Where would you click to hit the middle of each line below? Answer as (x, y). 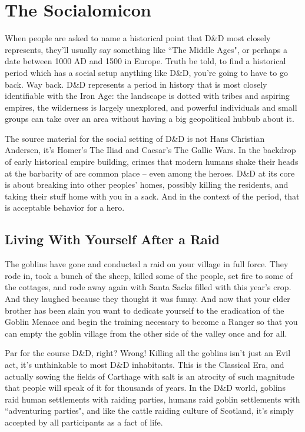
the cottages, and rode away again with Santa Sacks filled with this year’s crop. (148, 287)
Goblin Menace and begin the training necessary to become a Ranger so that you (151, 322)
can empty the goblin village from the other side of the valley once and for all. (146, 333)
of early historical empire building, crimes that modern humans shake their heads (152, 162)
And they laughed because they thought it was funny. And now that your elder (147, 299)
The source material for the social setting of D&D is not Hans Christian (135, 138)
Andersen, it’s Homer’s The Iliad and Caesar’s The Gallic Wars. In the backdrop (150, 150)
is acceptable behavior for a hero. (65, 207)
